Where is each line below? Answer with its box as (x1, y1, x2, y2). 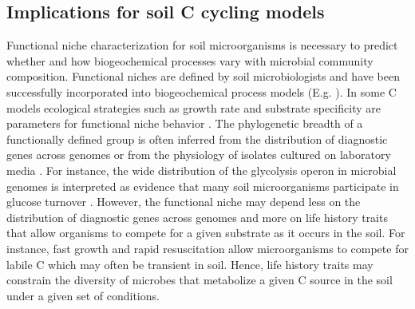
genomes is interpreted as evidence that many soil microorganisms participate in (6, 177, 399, 194)
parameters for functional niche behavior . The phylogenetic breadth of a (6, 115, 363, 132)
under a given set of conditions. (6, 287, 160, 303)
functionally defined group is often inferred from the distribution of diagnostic (6, 130, 388, 147)
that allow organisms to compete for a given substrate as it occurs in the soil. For (6, 224, 405, 241)
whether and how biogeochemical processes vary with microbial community (6, 52, 373, 69)
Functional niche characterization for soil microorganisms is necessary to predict (6, 37, 398, 53)
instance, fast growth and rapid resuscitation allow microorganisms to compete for (6, 240, 409, 256)
